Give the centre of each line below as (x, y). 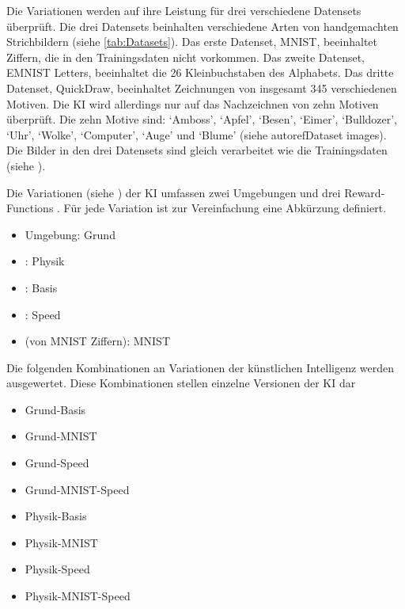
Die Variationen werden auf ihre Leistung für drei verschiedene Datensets (184, 10)
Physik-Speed (57, 569)
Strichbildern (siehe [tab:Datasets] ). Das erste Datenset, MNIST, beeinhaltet (192, 42)
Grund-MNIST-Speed (77, 489)
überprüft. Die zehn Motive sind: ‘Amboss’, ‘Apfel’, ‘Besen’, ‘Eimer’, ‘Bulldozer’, (202, 119)
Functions (30, 208)
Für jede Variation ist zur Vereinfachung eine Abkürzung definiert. (225, 208)
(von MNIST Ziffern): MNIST (98, 341)
